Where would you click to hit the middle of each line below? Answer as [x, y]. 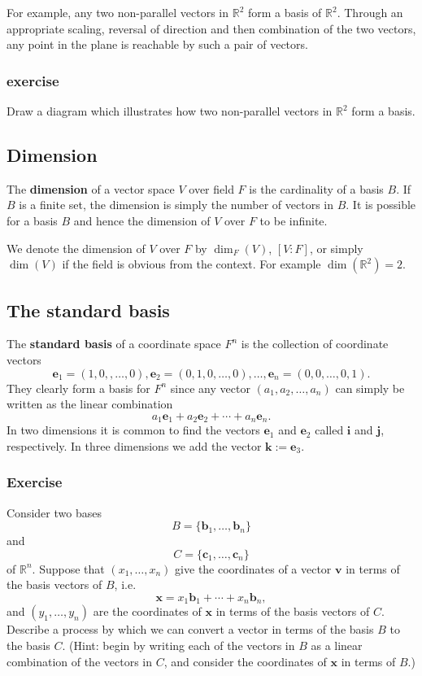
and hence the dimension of [142, 220]
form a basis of [285, 12]
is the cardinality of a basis [316, 188]
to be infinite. [294, 220]
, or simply [336, 248]
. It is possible [381, 205]
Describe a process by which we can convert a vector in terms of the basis [190, 629]
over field [211, 188]
